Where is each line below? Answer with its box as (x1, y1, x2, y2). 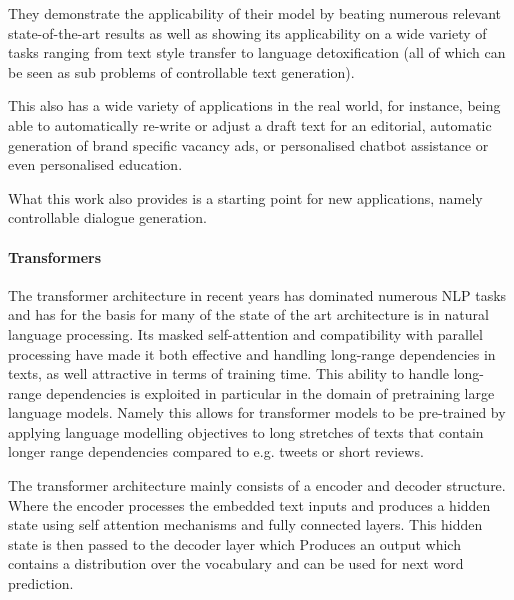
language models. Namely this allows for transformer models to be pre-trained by (8, 402, 506, 423)
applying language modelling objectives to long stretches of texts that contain (8, 421, 484, 442)
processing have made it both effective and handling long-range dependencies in (8, 343, 496, 364)
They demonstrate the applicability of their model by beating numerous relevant (8, 3, 502, 23)
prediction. (8, 573, 74, 594)
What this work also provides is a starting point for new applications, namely (8, 187, 483, 208)
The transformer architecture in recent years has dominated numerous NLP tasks (8, 284, 507, 305)
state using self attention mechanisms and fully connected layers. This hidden (8, 514, 483, 535)
